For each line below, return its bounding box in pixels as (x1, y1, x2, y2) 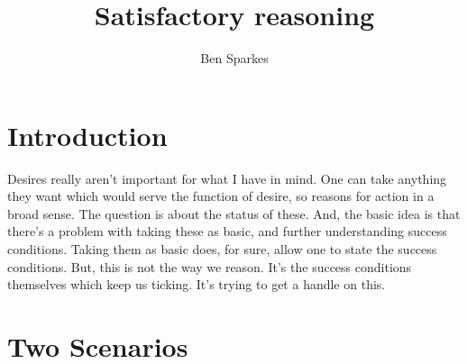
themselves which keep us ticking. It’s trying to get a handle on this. (7, 275, 386, 294)
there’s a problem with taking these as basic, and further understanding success (7, 222, 447, 241)
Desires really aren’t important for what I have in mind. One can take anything (7, 168, 447, 187)
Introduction (7, 116, 168, 153)
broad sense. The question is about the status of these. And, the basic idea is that (7, 204, 461, 223)
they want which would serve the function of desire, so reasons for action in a (7, 187, 435, 205)
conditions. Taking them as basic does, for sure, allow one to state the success (7, 240, 437, 259)
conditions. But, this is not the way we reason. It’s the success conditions (7, 257, 412, 276)
